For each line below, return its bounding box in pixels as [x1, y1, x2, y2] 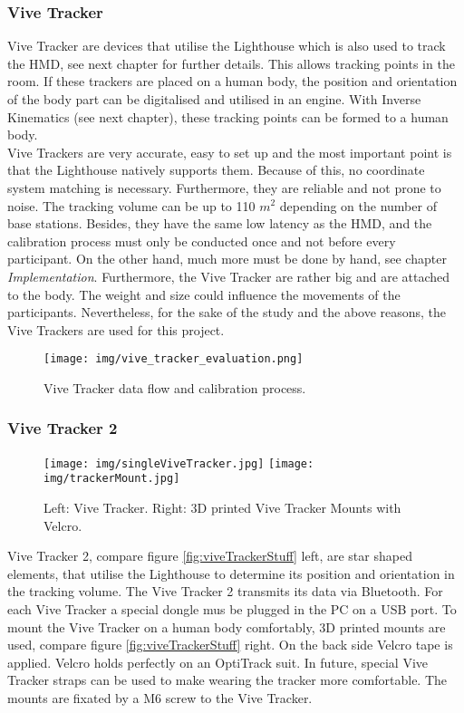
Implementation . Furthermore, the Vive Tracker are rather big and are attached [7, 266, 450, 285]
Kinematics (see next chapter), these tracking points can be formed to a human [7, 107, 449, 126]
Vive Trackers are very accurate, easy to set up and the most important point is [7, 142, 452, 161]
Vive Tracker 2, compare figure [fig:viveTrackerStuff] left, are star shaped [7, 546, 412, 565]
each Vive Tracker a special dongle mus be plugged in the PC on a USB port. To [7, 600, 457, 619]
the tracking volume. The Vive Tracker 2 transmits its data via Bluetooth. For [7, 582, 443, 601]
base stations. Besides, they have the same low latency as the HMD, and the [7, 214, 432, 233]
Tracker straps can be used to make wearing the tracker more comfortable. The [7, 670, 448, 689]
